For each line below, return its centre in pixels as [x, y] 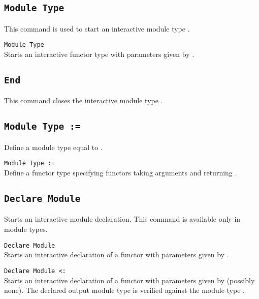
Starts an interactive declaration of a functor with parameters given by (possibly [129, 280]
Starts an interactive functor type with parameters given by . [99, 54]
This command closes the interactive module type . [84, 100]
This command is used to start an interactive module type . [97, 28]
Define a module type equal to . [53, 147]
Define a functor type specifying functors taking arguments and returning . [121, 173]
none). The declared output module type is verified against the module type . [124, 290]
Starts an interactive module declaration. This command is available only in [122, 219]
